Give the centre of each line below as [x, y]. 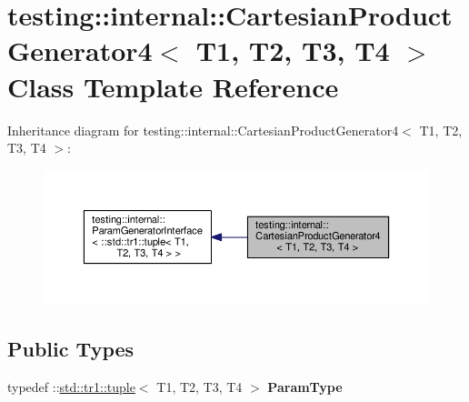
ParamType [305, 386]
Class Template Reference [173, 86]
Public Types [71, 348]
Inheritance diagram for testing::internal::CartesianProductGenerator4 [203, 130]
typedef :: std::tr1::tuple [71, 386]
